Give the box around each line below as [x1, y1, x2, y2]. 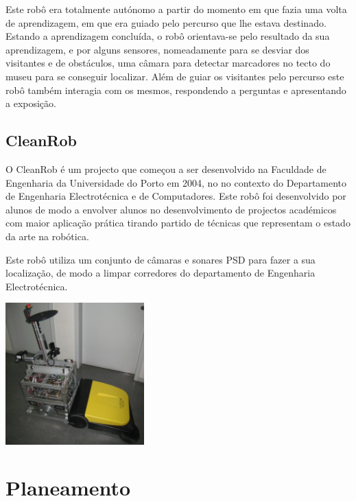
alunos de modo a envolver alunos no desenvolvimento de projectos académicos [5, 202, 337, 216]
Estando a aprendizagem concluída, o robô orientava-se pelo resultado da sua [5, 29, 330, 43]
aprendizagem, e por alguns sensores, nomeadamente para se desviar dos [5, 42, 309, 56]
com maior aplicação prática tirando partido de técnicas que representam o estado [5, 215, 351, 230]
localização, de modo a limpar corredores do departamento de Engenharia [5, 266, 316, 280]
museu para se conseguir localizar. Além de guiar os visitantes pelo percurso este [5, 69, 344, 83]
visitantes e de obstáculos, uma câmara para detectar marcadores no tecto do [5, 56, 331, 70]
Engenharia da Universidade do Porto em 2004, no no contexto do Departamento [5, 175, 347, 189]
